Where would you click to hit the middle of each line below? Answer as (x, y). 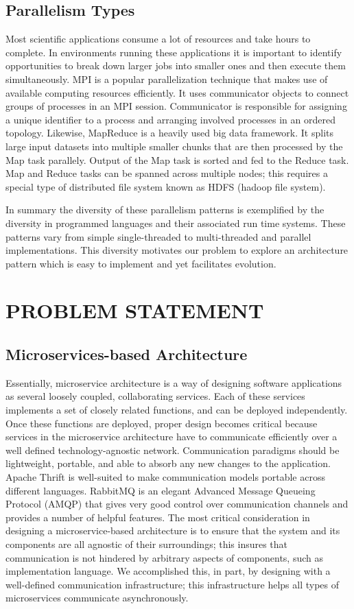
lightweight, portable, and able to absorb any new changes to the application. (168, 463)
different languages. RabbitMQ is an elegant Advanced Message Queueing (161, 490)
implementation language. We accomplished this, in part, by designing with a (168, 571)
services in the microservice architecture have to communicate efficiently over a (172, 437)
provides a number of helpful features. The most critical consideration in (158, 517)
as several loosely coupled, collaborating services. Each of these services (155, 396)
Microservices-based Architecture (127, 354)
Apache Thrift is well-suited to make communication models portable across (165, 477)
